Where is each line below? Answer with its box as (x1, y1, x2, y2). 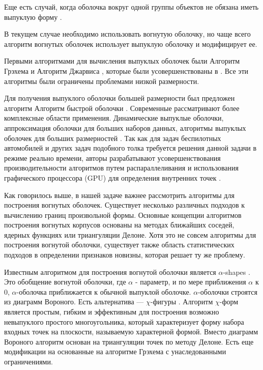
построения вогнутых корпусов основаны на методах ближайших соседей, (4, 219, 235, 230)
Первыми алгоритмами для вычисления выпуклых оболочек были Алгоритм (4, 55, 240, 66)
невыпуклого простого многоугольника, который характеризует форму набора (4, 316, 244, 327)
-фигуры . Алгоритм (150, 296, 213, 307)
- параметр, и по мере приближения (135, 276, 246, 287)
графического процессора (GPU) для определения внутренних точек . (4, 172, 221, 183)
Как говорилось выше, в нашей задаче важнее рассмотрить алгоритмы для (4, 189, 235, 200)
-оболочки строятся (198, 286, 257, 297)
